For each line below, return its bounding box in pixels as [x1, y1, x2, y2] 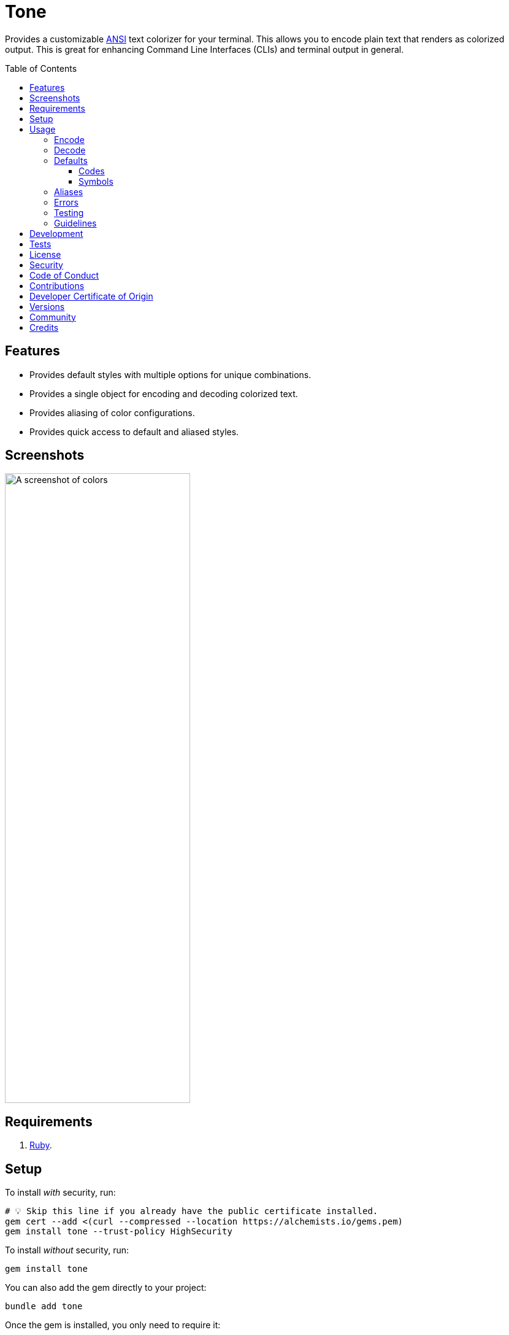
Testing [54, 207, 84, 218]
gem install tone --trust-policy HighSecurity [5, 1226, 232, 1237]
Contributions [29, 280, 85, 291]
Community [29, 311, 76, 322]
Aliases [54, 186, 83, 197]
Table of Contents [5, 63, 77, 74]
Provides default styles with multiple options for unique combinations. [29, 369, 312, 380]
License [29, 249, 61, 260]
